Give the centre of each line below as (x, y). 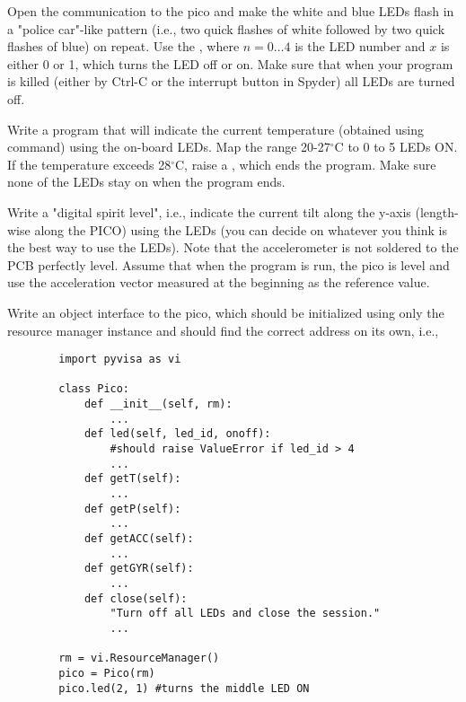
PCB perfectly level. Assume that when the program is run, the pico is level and (229, 264)
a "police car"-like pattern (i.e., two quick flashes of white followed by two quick (226, 28)
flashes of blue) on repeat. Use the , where (123, 46)
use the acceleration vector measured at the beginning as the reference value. (219, 282)
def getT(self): (132, 479)
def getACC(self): (139, 538)
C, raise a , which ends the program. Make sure (305, 164)
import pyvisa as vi (120, 360)
